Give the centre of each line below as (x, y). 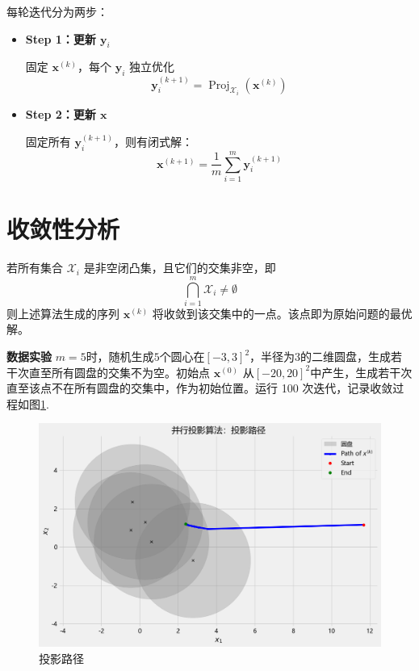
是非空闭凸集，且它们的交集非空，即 (180, 268)
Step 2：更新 (61, 114)
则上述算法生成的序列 (63, 313)
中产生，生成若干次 (361, 372)
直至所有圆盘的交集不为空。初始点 (119, 372)
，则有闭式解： (153, 142)
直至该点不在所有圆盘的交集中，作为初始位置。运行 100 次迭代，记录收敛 (200, 388)
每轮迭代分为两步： (57, 11)
